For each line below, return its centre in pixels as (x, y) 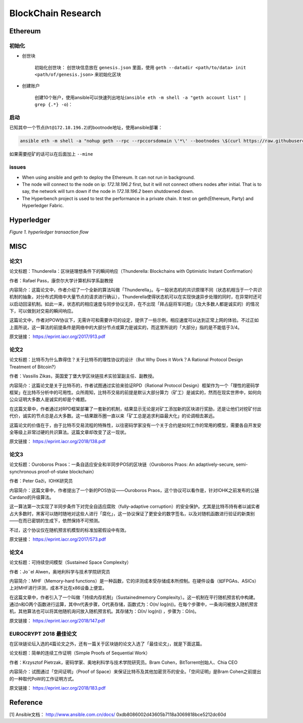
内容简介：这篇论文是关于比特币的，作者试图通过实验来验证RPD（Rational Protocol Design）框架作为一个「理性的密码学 (134, 385)
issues (18, 167)
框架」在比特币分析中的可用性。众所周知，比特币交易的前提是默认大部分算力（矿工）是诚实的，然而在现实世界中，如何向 (135, 392)
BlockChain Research (55, 13)
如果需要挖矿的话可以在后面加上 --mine (51, 154)
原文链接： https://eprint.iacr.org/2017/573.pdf (58, 539)
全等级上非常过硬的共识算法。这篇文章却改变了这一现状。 (69, 432)
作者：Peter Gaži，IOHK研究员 (41, 481)
